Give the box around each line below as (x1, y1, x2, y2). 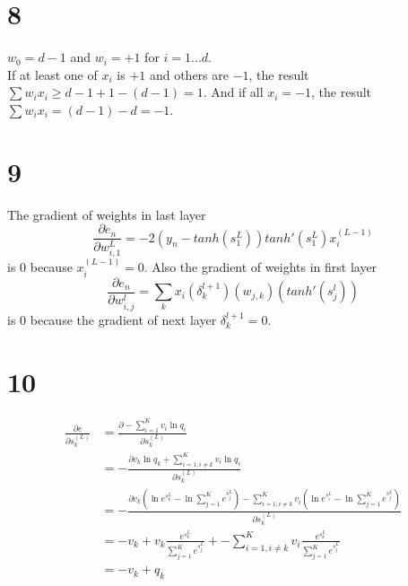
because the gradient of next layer (30, 310, 217, 328)
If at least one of (7, 65, 98, 83)
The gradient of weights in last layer (7, 205, 206, 223)
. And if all (203, 83, 264, 101)
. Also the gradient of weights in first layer (143, 258, 378, 276)
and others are (149, 65, 229, 83)
